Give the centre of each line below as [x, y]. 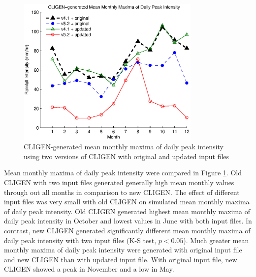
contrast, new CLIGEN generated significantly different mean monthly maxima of [127, 230]
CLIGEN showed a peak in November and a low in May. [89, 269]
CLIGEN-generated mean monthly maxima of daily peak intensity [124, 147]
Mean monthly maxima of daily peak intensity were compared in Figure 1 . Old [123, 173]
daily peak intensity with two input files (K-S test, [80, 240]
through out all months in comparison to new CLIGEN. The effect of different [122, 192]
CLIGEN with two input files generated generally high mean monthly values [119, 182]
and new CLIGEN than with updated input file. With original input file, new [121, 259]
